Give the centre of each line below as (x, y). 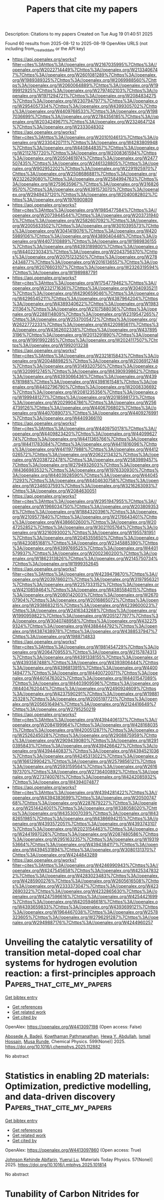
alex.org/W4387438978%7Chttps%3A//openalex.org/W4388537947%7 (85, 631)
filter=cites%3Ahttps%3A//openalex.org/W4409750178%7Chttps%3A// (84, 428)
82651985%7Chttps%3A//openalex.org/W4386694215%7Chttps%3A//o (85, 818)
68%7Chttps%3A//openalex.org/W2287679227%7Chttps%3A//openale (85, 803)
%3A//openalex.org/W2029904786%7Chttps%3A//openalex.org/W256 (84, 402)
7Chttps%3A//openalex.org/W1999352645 (55, 563)
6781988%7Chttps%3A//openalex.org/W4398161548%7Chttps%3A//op (85, 381)
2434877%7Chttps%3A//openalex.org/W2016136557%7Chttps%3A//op (85, 262)
